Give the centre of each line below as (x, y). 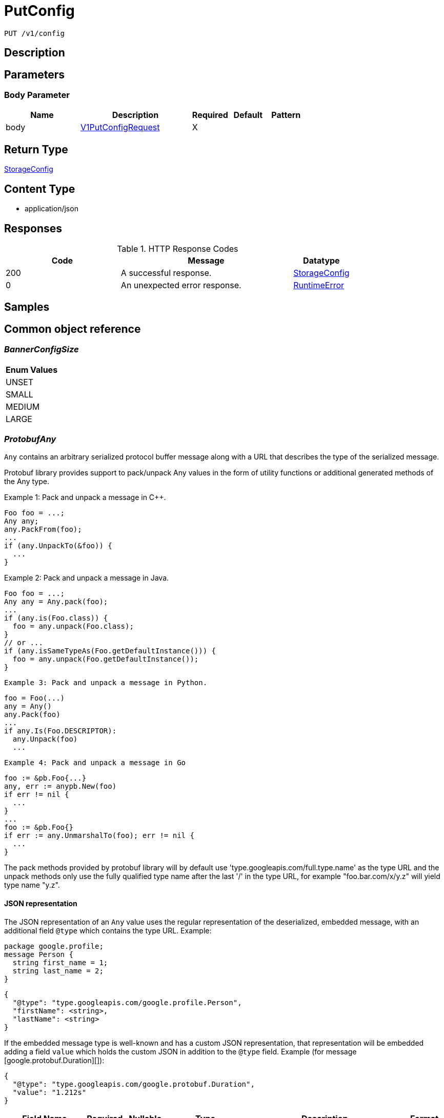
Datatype (321, 260)
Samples (27, 307)
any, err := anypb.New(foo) (60, 786)
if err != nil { (37, 795)
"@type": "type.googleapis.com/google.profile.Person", (127, 1002)
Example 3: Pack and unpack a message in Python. (106, 683)
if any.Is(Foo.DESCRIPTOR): (60, 731)
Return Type (36, 149)
